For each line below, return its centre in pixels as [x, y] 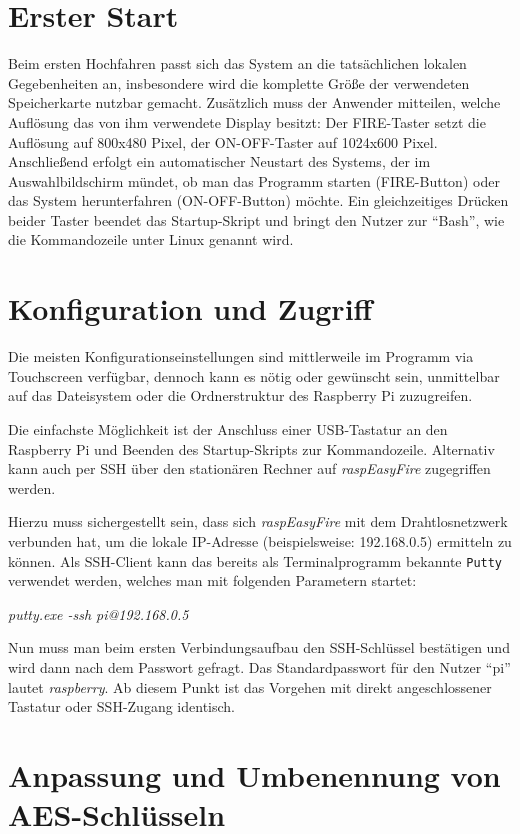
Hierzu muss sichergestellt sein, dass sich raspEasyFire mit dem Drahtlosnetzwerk [258, 521]
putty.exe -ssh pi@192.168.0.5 [98, 613]
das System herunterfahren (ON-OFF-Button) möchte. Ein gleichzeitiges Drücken [258, 200]
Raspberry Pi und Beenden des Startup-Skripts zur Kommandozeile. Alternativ [251, 448]
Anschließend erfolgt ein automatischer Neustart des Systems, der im [219, 161]
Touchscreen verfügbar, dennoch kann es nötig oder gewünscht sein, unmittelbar [254, 375]
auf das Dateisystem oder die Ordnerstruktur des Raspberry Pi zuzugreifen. [240, 395]
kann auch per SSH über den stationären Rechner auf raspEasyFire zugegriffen [249, 468]
